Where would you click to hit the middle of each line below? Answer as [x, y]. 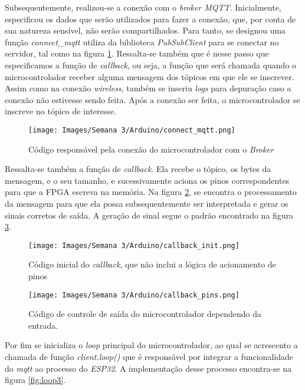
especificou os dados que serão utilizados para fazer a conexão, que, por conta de [150, 19]
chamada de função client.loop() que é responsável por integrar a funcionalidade [149, 357]
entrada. [43, 325]
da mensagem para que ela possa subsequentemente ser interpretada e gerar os [147, 203]
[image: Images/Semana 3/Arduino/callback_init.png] [134, 245]
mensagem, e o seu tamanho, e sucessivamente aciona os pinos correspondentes [147, 180]
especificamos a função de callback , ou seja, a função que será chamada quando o [151, 65]
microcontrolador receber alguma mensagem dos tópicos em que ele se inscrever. [150, 76]
